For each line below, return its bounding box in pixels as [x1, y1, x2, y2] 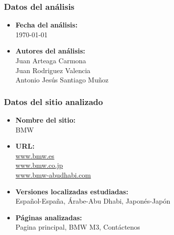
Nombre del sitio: [15, 115, 75, 125]
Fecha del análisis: [15, 20, 78, 30]
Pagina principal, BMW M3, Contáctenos [15, 222, 140, 232]
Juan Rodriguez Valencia [15, 65, 91, 75]
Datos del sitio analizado [4, 95, 103, 107]
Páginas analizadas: [15, 212, 82, 222]
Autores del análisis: [15, 46, 85, 56]
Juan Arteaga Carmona [15, 55, 86, 65]
